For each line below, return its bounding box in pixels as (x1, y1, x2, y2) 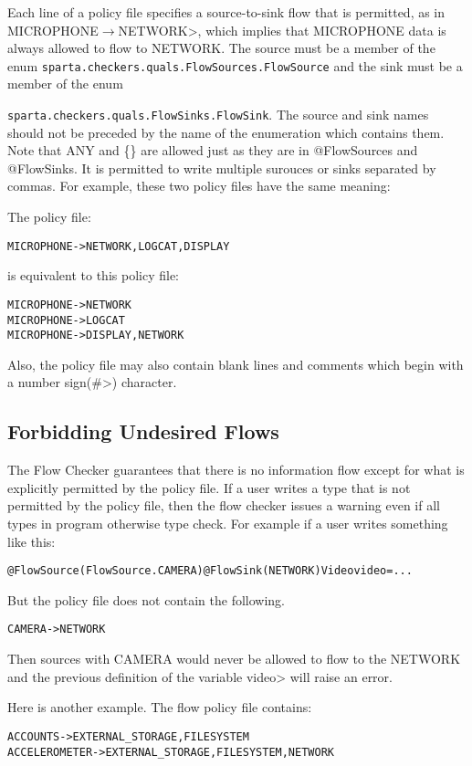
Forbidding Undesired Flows (7, 417, 279, 446)
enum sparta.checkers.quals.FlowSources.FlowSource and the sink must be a (7, 56, 463, 75)
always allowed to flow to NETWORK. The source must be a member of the (7, 38, 435, 58)
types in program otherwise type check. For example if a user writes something (7, 514, 448, 533)
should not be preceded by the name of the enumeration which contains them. (7, 122, 445, 142)
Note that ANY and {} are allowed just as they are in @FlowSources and (7, 141, 418, 160)
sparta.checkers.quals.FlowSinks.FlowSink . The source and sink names (7, 105, 429, 124)
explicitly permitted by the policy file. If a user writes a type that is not (7, 477, 411, 497)
